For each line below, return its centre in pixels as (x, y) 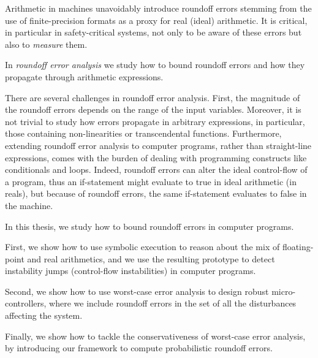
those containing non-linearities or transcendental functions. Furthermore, (143, 133)
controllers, (26, 303)
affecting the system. (44, 315)
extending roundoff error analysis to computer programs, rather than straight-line (158, 145)
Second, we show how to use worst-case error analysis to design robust (137, 291)
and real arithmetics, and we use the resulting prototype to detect (151, 258)
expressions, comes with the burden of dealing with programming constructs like (156, 157)
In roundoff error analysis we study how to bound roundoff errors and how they (155, 65)
